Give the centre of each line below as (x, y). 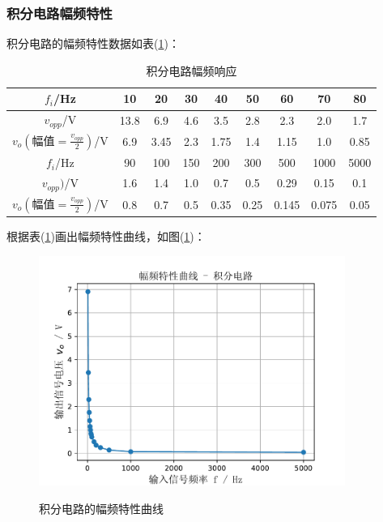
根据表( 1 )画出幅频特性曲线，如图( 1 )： (106, 236)
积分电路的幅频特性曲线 (101, 508)
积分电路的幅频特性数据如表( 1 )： (93, 43)
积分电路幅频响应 (191, 70)
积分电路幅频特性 (60, 13)
